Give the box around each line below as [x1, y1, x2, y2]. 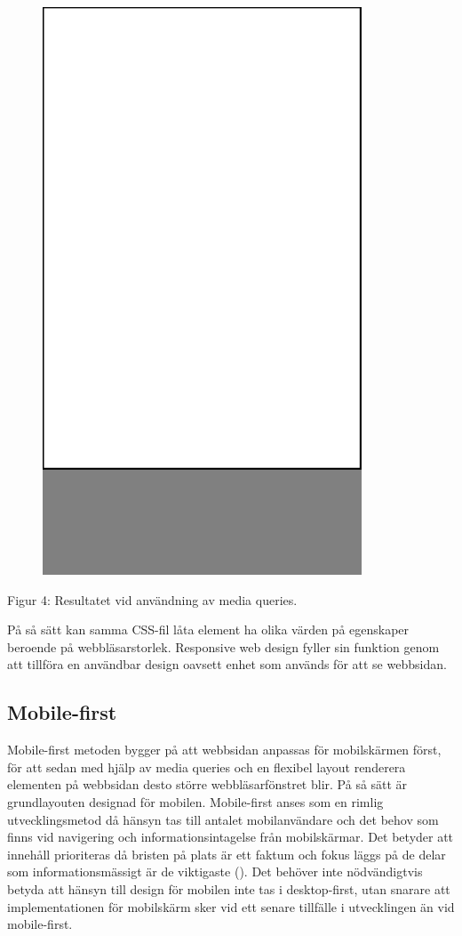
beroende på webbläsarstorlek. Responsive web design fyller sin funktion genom [7, 637, 440, 656]
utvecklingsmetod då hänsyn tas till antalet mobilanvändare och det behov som [7, 810, 439, 828]
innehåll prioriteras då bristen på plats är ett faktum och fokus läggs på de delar [7, 844, 446, 863]
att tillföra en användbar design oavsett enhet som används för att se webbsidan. [7, 655, 447, 674]
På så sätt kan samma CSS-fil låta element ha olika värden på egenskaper [7, 620, 410, 639]
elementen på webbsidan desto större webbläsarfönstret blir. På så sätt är [7, 775, 408, 794]
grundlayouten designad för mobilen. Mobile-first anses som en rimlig [7, 792, 384, 811]
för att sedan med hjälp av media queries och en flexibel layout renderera [7, 757, 406, 776]
